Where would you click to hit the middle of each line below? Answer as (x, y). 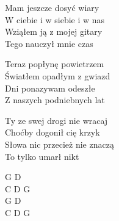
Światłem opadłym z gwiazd (58, 75)
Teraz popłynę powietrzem (55, 64)
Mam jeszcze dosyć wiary (52, 7)
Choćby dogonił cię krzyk (52, 132)
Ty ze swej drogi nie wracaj (56, 120)
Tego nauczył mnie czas (49, 43)
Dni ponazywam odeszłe (50, 88)
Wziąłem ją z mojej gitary (54, 31)
